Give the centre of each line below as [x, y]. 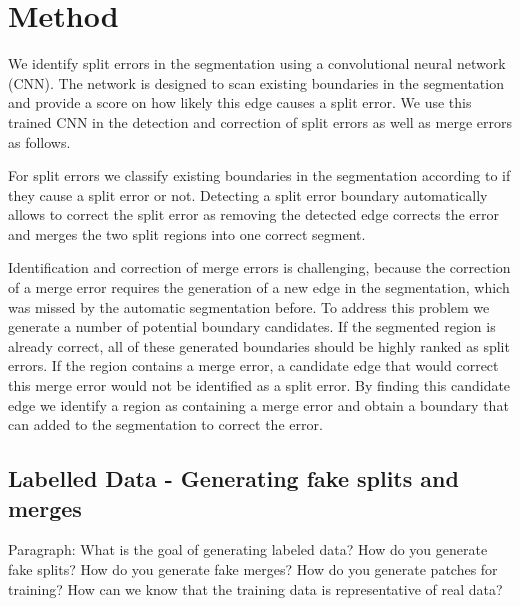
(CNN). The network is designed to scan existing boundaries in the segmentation [256, 82]
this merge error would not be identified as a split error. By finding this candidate [259, 385]
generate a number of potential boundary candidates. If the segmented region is [252, 326]
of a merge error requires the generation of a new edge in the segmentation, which [259, 287]
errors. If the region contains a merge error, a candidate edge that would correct [253, 365]
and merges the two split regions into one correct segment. [187, 233]
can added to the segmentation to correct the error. [165, 424]
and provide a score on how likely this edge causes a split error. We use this [240, 102]
